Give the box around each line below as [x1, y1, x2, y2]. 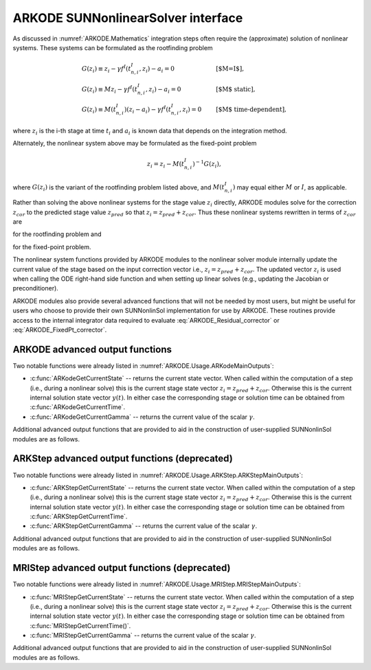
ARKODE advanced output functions [12, 343, 172, 355]
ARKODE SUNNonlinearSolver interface [12, 10, 243, 25]
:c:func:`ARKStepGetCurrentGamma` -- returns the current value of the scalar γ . [30, 522, 258, 530]
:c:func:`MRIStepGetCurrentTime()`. [30, 621, 131, 629]
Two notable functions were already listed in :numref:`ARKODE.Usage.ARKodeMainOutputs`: [12, 361, 274, 370]
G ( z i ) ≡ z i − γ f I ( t [81, 64, 131, 74]
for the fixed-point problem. [12, 242, 91, 251]
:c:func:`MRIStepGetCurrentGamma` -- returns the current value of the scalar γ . [30, 632, 256, 640]
